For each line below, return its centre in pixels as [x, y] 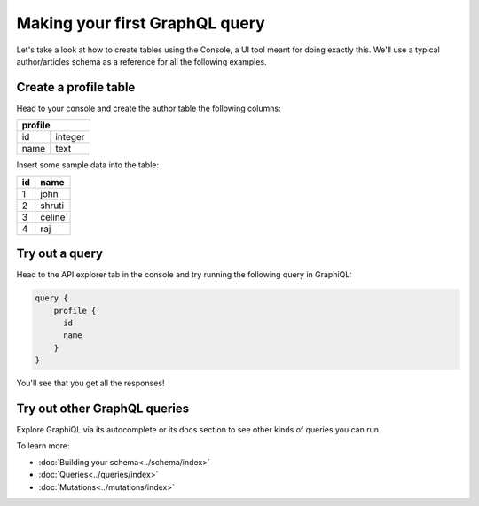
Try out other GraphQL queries [103, 408]
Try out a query [60, 254]
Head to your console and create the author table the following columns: [149, 108]
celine [53, 217]
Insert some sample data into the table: [88, 165]
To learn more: [43, 446]
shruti [52, 206]
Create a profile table [76, 87]
